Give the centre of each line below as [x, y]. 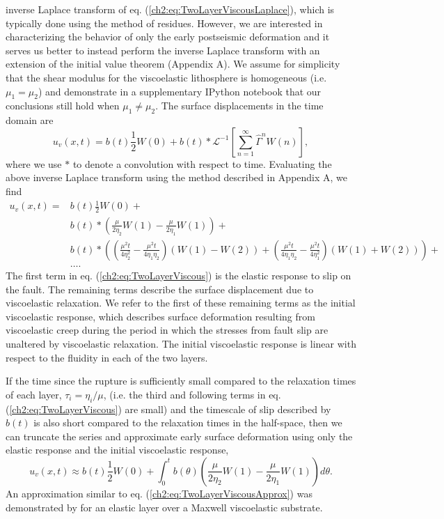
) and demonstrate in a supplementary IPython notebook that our [180, 91]
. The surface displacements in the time [239, 106]
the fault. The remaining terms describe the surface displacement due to [160, 289]
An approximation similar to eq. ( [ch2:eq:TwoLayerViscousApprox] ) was [159, 493]
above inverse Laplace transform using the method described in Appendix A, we [177, 177]
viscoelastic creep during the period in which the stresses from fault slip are [167, 330]
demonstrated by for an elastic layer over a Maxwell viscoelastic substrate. [164, 507]
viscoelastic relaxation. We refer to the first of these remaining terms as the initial [181, 303]
